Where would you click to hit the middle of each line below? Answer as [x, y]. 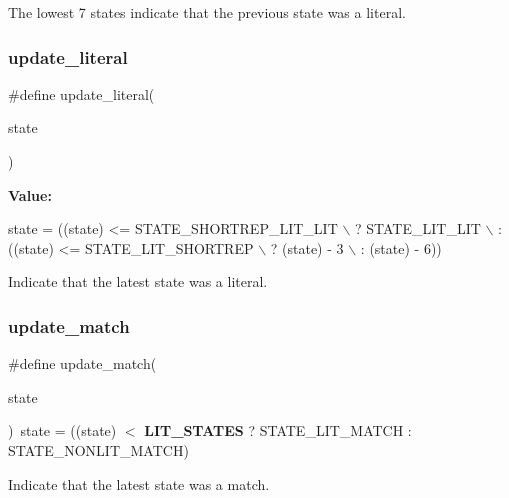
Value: [30, 194]
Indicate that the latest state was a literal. [138, 281]
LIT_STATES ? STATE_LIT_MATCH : [278, 430]
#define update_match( [82, 363]
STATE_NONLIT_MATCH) [98, 449]
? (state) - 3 [307, 247]
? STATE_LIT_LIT [418, 228]
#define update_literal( [81, 93]
